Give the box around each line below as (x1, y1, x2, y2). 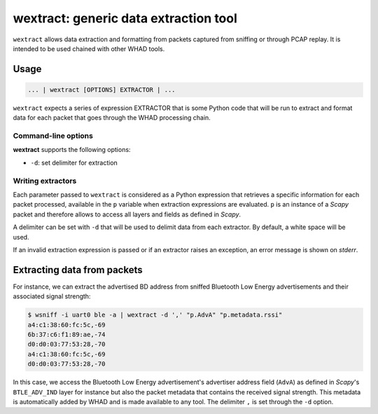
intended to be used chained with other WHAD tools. (13, 44, 165, 53)
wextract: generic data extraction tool (13, 11, 238, 26)
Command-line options (13, 131, 94, 141)
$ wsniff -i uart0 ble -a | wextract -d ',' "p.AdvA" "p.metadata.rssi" (27, 311, 283, 319)
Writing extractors (13, 176, 77, 186)
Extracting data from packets (13, 263, 143, 276)
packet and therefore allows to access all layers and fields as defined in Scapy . (13, 210, 241, 219)
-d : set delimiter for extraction (30, 158, 118, 167)
